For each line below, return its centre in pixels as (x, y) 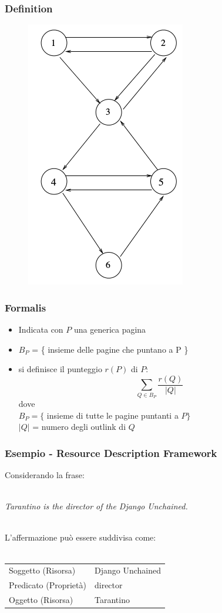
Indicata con (41, 329)
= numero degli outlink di (79, 427)
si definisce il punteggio (60, 369)
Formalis (26, 307)
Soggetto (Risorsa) (42, 570)
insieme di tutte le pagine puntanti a (112, 415)
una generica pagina (110, 329)
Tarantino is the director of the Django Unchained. (96, 506)
